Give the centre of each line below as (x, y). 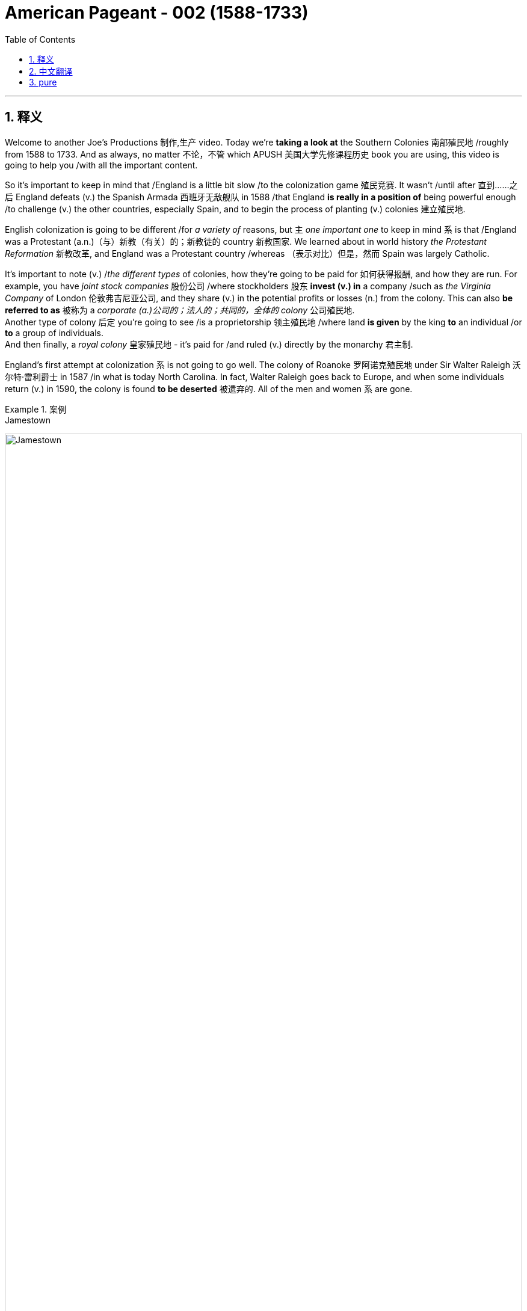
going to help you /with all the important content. (101, 165)
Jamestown (28, 420)
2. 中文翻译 (51, 71)
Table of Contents (40, 39)
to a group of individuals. (54, 333)
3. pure (43, 82)
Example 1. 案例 (35, 409)
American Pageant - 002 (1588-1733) (157, 13)
